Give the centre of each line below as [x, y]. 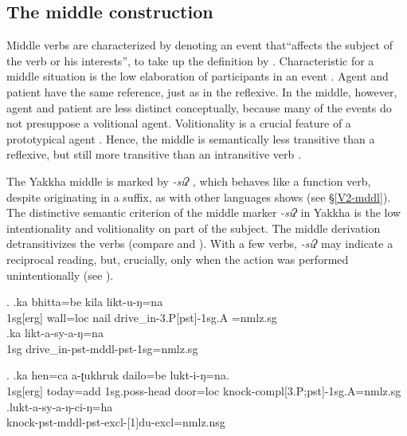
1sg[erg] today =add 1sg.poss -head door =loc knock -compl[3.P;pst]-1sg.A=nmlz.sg [204, 391]
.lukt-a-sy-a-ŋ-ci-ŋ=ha [60, 406]
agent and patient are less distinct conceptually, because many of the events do [199, 107]
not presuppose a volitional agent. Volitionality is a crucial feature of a [179, 123]
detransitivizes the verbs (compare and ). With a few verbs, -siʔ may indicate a [200, 244]
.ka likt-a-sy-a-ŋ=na [55, 333]
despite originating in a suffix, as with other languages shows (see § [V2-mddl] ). [199, 196]
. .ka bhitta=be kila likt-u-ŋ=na [85, 302]
